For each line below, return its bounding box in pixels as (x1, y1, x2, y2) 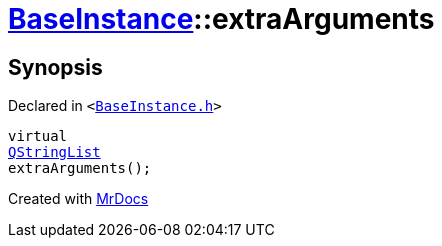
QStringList (8, 144, 101, 161)
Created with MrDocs (8, 190, 149, 208)
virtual (8, 128, 68, 145)
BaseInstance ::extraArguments (8, 2, 435, 36)
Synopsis (8, 54, 103, 80)
